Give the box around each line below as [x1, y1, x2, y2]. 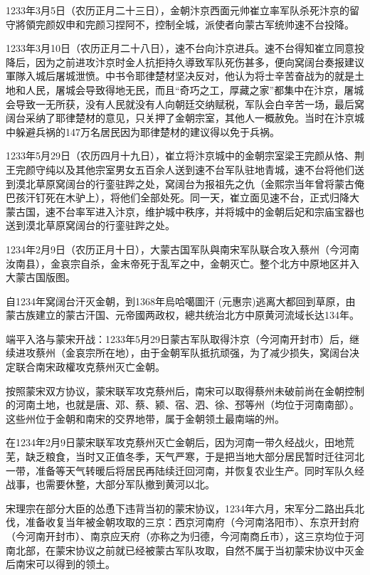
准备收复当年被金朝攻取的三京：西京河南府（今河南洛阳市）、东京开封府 [25, 515, 359, 529]
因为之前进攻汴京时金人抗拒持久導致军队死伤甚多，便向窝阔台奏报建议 [35, 54, 364, 69]
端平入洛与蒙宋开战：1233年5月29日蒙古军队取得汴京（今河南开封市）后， [6, 331, 349, 346]
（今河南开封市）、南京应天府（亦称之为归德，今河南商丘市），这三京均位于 [6, 529, 354, 543]
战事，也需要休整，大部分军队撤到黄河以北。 [6, 477, 215, 492]
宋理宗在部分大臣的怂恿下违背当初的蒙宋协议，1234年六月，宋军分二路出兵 [6, 500, 354, 515]
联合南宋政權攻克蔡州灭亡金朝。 [15, 359, 165, 374]
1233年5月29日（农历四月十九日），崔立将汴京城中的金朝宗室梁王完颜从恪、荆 [6, 148, 364, 163]
